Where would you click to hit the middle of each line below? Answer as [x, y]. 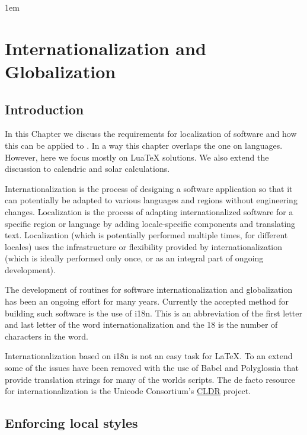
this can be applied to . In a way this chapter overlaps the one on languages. [144, 145]
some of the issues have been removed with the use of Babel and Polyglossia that [152, 368]
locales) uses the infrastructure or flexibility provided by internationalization [144, 246]
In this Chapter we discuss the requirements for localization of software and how [151, 134]
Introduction [44, 109]
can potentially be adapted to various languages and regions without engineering [151, 200]
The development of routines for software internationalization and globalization [149, 290]
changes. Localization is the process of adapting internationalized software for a [149, 211]
